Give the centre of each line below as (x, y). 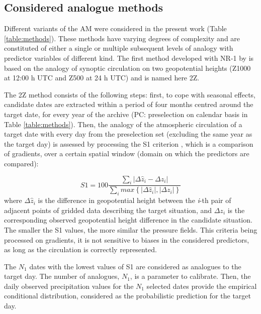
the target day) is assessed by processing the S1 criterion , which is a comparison (129, 143)
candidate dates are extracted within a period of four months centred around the (129, 104)
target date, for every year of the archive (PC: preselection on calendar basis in (126, 114)
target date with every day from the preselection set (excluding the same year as (128, 134)
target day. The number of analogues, (62, 276)
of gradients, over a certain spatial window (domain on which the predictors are (127, 153)
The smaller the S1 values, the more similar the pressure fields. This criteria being (131, 229)
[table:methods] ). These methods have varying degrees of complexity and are (122, 38)
